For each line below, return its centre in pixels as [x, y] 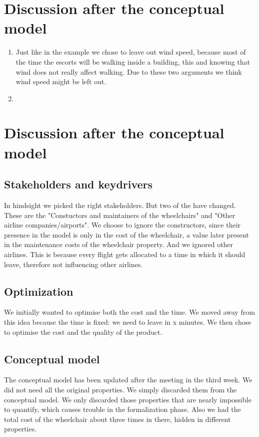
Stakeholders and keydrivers [78, 184]
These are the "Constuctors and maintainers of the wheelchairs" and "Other [120, 215]
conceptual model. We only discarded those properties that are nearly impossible [128, 399]
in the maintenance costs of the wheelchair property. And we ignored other [119, 244]
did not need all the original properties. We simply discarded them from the [120, 389]
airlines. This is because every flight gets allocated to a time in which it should [125, 254]
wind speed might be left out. [61, 81]
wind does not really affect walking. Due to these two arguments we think [129, 71]
